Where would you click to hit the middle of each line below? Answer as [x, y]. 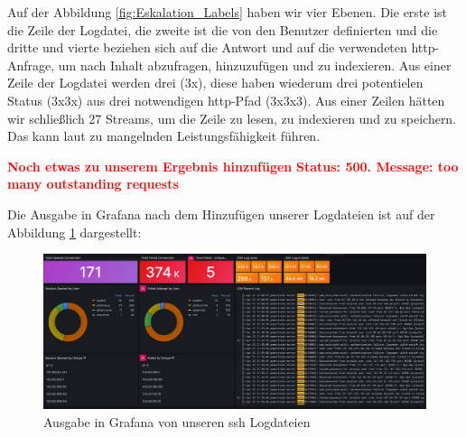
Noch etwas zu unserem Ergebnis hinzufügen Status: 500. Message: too [233, 166]
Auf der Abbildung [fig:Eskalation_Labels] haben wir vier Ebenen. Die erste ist [228, 12]
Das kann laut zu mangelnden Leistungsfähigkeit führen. [164, 136]
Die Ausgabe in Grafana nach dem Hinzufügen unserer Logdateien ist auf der [221, 214]
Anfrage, [31, 65]
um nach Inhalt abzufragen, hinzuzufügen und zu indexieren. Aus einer [255, 65]
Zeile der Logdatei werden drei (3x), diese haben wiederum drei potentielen [215, 83]
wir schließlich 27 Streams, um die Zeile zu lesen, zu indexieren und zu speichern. [232, 118]
